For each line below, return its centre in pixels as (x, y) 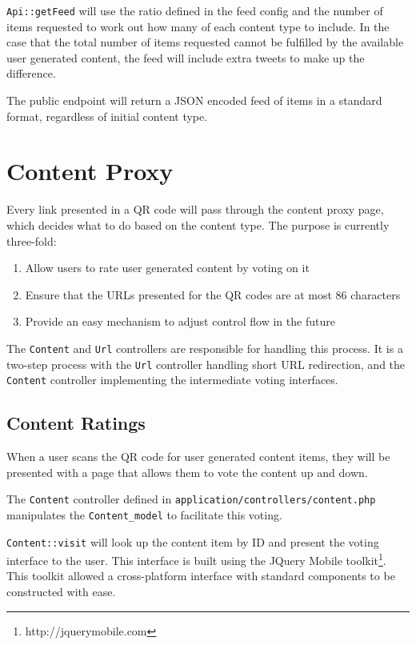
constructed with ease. (61, 592)
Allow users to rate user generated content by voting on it (167, 268)
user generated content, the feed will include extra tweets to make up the (186, 57)
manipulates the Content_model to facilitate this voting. (144, 514)
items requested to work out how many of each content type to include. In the (198, 26)
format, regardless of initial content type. (107, 116)
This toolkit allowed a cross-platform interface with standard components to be (201, 576)
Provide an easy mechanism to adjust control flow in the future (180, 321)
